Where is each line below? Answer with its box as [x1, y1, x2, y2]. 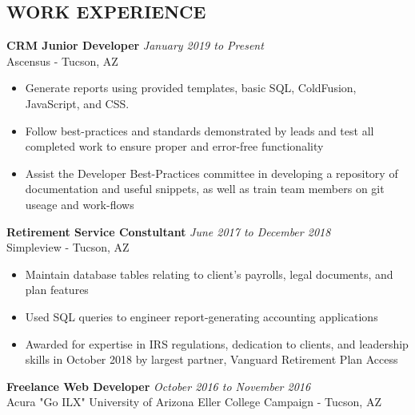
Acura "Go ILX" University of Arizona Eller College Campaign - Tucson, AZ [6, 393, 381, 410]
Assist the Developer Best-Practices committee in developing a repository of [25, 164, 398, 181]
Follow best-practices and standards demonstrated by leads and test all [25, 122, 374, 139]
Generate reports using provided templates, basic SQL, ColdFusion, [25, 79, 357, 96]
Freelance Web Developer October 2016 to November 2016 [6, 377, 311, 394]
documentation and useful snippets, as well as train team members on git [25, 180, 385, 197]
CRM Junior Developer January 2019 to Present [6, 37, 264, 54]
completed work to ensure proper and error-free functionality [25, 138, 324, 155]
